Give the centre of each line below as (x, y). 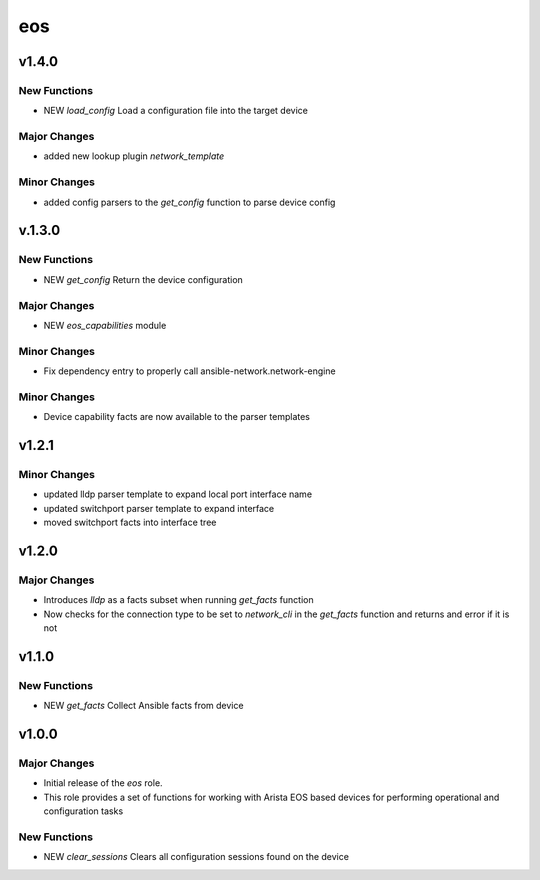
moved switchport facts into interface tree (130, 522)
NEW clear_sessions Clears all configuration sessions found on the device (196, 857)
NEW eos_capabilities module (105, 325)
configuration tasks (83, 811)
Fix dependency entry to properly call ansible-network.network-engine (189, 371)
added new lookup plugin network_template (134, 156)
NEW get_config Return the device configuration (143, 279)
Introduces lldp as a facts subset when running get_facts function (178, 600)
